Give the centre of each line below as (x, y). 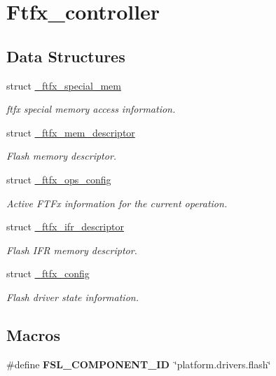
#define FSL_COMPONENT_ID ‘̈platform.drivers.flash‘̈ (139, 364)
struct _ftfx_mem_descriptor (71, 132)
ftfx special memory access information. (91, 109)
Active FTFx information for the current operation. (117, 203)
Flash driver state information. (73, 297)
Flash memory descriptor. (62, 156)
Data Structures (66, 56)
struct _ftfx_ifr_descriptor (65, 227)
